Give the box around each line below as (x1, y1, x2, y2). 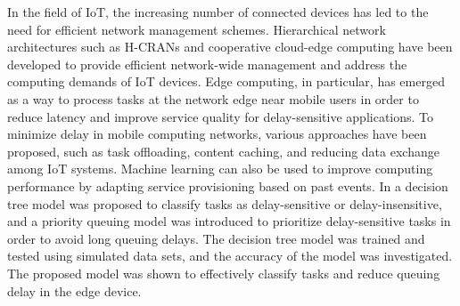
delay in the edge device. (7, 281, 142, 300)
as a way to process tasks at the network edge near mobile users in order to (7, 89, 419, 108)
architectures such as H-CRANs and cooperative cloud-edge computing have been (7, 37, 453, 56)
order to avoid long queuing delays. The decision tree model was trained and (7, 229, 425, 247)
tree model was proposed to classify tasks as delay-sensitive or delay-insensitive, (7, 194, 442, 213)
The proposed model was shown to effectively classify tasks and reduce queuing (7, 263, 440, 282)
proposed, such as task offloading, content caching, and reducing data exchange (7, 141, 439, 160)
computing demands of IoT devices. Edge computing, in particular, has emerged (7, 72, 445, 91)
